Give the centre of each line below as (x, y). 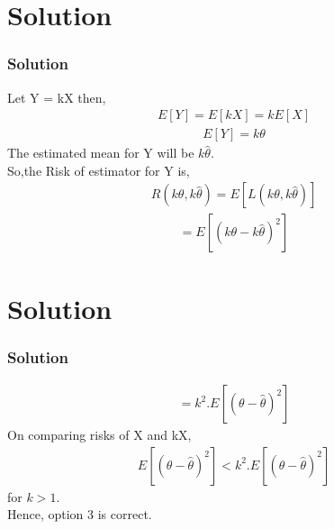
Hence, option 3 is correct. (80, 514)
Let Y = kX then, (57, 97)
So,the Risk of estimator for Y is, (99, 170)
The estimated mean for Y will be (101, 153)
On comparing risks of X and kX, (99, 435)
